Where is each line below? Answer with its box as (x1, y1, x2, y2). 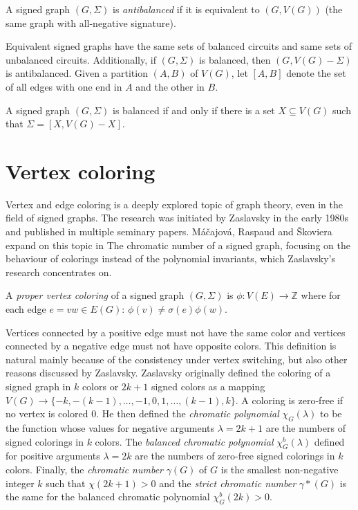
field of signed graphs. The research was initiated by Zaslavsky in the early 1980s (6, 210, 349, 225)
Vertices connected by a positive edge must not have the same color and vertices (6, 325, 346, 339)
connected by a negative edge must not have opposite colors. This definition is (6, 338, 337, 353)
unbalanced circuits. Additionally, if (6, 52, 156, 66)
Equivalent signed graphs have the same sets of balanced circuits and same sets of (6, 39, 352, 53)
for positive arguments (6, 448, 100, 463)
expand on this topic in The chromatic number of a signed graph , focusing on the (6, 237, 350, 252)
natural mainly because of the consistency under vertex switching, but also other (6, 352, 348, 366)
